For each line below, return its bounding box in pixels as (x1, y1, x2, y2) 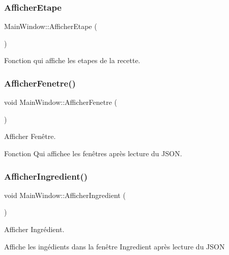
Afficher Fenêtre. (4, 131, 56, 141)
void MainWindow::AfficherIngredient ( (4, 189, 126, 200)
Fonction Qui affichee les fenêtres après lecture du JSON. (4, 148, 182, 158)
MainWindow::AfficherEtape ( (4, 21, 97, 32)
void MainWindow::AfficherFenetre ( (4, 97, 117, 107)
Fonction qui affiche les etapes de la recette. (4, 55, 140, 66)
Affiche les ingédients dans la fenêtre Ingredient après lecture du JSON (4, 241, 225, 251)
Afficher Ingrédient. (4, 224, 65, 234)
